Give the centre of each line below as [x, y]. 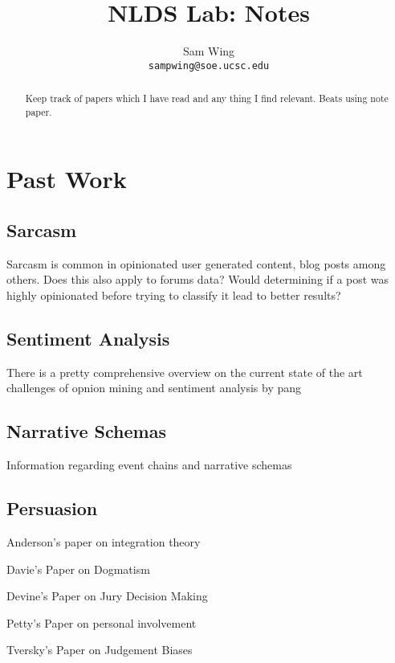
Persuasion [52, 508]
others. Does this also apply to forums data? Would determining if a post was [198, 279]
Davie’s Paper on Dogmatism [78, 569]
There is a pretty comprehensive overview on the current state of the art [185, 372]
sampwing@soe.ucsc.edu [209, 65]
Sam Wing [209, 51]
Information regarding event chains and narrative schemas [149, 465]
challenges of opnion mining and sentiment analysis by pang [154, 388]
